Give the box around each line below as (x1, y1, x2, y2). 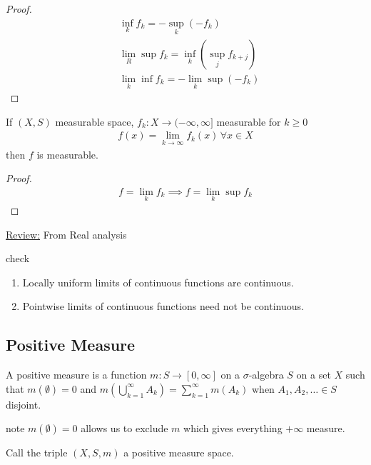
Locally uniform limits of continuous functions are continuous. (22, 274, 294, 289)
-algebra (248, 367, 284, 382)
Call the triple (6, 445, 68, 460)
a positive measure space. (123, 445, 234, 460)
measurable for (216, 114, 281, 129)
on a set (296, 367, 331, 382)
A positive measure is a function (6, 367, 147, 382)
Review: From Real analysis (6, 226, 127, 241)
